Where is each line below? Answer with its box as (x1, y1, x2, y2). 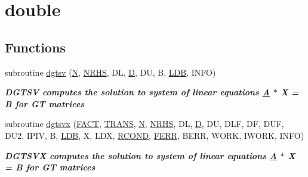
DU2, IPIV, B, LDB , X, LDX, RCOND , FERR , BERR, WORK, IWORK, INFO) (5, 129, 304, 141)
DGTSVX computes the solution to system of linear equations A (5, 149, 277, 162)
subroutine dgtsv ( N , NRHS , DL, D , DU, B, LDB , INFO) (5, 66, 216, 78)
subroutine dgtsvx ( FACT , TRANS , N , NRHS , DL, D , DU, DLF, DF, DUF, (5, 117, 284, 130)
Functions (5, 38, 66, 56)
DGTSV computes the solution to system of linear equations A (5, 86, 270, 98)
